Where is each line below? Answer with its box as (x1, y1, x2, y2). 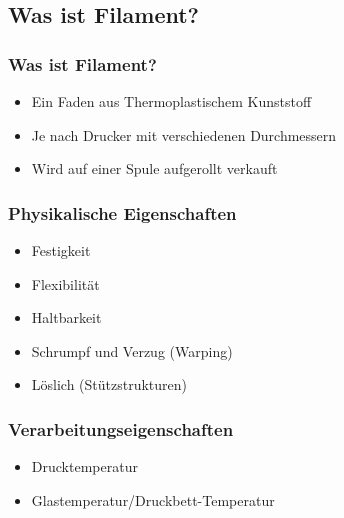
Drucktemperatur (31, 456, 138, 477)
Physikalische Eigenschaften (8, 200, 237, 225)
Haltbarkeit (31, 307, 102, 328)
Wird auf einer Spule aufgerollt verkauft (31, 158, 278, 179)
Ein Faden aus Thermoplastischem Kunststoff (31, 91, 312, 111)
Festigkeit (31, 240, 91, 260)
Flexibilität (31, 273, 100, 294)
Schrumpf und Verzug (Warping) (31, 340, 233, 361)
